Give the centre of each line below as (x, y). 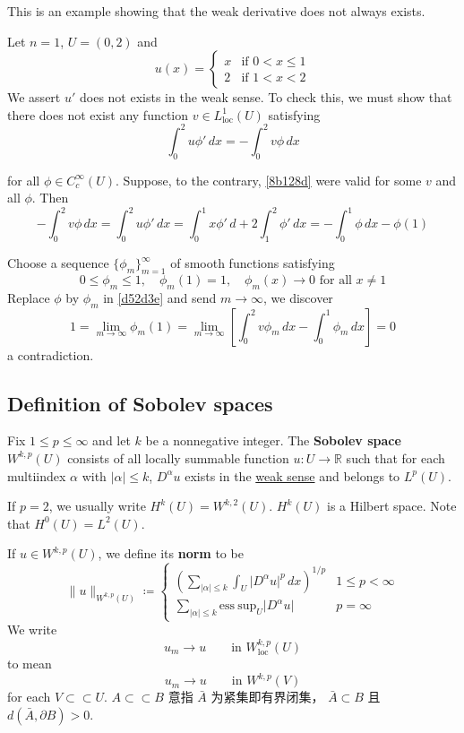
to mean (30, 664)
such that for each (395, 457)
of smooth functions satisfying (253, 263)
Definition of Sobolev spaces (140, 403)
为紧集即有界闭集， (267, 697)
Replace (29, 297)
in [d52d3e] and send (160, 297)
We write (32, 630)
